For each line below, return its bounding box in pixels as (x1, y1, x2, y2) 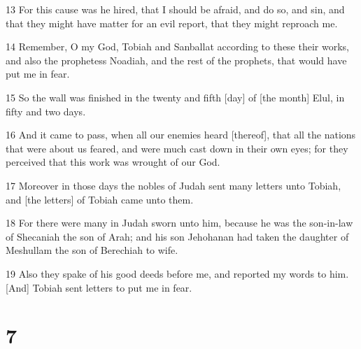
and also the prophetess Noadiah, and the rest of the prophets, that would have (6, 52, 347, 67)
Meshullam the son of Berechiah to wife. (6, 243, 178, 257)
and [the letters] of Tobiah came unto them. (6, 192, 194, 206)
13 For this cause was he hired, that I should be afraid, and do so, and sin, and (6, 2, 345, 16)
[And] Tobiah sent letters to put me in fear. (6, 280, 192, 294)
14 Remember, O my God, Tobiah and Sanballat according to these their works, (6, 39, 349, 54)
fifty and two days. (6, 104, 86, 118)
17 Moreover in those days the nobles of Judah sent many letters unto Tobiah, (6, 178, 341, 192)
